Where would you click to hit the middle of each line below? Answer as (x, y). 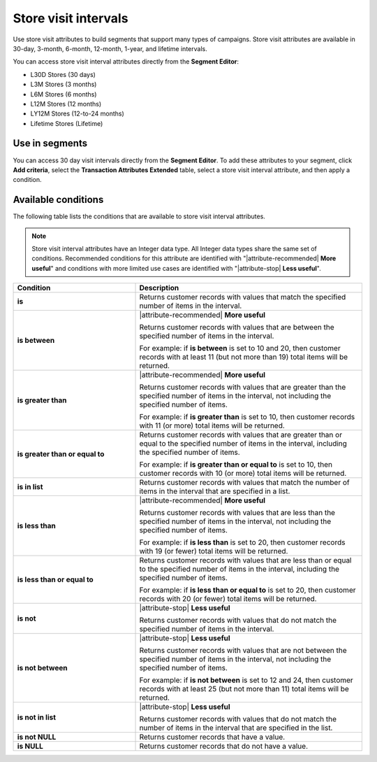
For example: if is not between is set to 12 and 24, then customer (246, 680)
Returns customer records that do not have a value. (224, 747)
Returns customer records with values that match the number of (244, 483)
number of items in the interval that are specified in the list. (236, 728)
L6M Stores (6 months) (64, 94)
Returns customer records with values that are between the (237, 327)
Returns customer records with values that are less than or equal (245, 560)
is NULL (30, 747)
